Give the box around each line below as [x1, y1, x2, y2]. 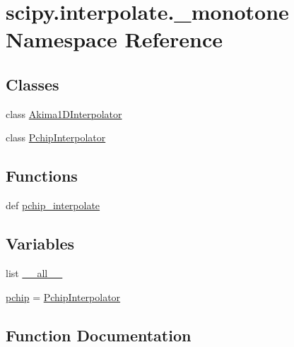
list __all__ [6, 265, 63, 280]
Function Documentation [6, 324, 192, 346]
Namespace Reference [6, 25, 223, 54]
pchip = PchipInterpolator [6, 289, 121, 304]
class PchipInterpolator [6, 130, 106, 145]
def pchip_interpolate [6, 198, 100, 213]
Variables [6, 233, 75, 254]
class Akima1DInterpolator [6, 106, 122, 121]
